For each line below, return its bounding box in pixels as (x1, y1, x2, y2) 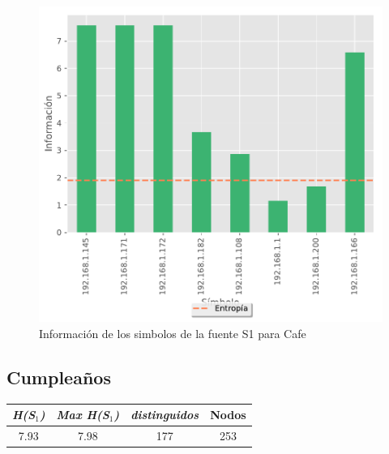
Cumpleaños (6, 364, 111, 389)
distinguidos (130, 406, 199, 423)
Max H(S (56, 406, 109, 423)
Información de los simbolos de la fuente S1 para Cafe (39, 324, 306, 341)
